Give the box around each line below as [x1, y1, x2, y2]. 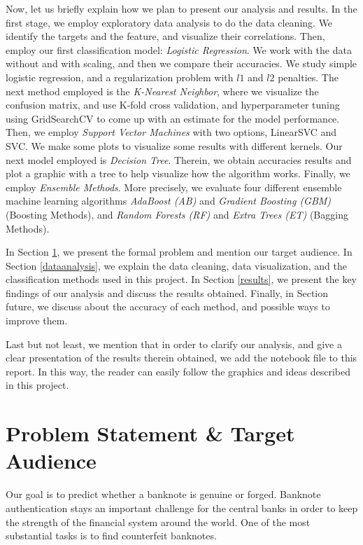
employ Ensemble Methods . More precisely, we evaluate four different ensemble [6, 179, 342, 194]
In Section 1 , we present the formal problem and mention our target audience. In [6, 244, 353, 259]
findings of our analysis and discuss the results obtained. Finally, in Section [6, 285, 329, 300]
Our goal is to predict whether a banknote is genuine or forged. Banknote [6, 487, 321, 502]
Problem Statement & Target [6, 419, 295, 448]
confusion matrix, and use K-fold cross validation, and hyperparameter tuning [6, 97, 340, 112]
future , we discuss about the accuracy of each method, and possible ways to [6, 299, 330, 314]
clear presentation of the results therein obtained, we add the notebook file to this [6, 350, 357, 365]
